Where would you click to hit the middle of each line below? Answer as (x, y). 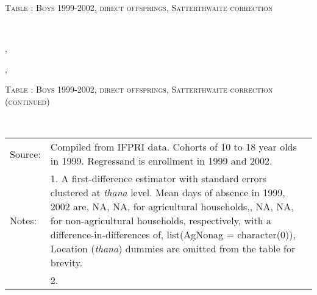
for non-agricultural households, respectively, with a (161, 221)
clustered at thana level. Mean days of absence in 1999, (168, 193)
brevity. (66, 263)
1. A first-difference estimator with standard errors (158, 179)
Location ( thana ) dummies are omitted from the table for (173, 249)
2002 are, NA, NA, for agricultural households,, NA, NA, (172, 207)
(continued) (27, 101)
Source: (25, 154)
